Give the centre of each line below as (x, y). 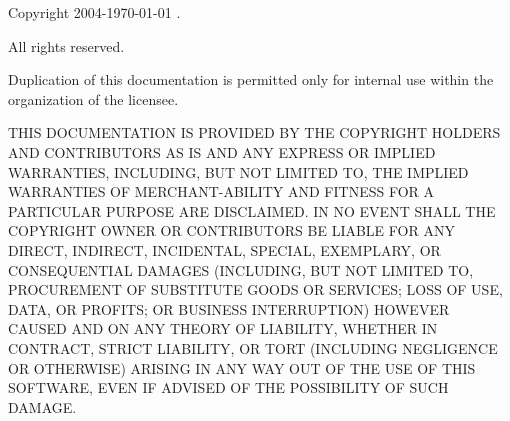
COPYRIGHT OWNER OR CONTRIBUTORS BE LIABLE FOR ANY (231, 230)
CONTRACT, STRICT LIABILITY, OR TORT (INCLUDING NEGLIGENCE (253, 347)
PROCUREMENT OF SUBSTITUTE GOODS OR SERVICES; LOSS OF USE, (255, 289)
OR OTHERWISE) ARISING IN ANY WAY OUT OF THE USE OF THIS (242, 367)
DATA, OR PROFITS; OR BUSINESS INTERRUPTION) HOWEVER (229, 308)
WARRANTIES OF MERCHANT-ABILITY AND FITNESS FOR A (221, 191)
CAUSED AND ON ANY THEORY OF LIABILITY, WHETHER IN (223, 328)
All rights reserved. (66, 45)
